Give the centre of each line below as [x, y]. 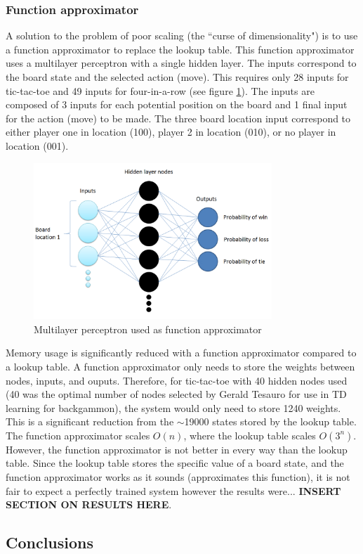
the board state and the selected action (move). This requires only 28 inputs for [177, 77]
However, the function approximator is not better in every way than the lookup [177, 449]
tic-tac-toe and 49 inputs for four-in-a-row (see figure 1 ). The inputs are [160, 90]
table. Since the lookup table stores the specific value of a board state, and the [175, 463]
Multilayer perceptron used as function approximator [148, 329]
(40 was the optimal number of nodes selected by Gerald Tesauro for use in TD [176, 394]
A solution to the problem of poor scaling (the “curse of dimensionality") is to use [182, 36]
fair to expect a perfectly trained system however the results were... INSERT [173, 490]
